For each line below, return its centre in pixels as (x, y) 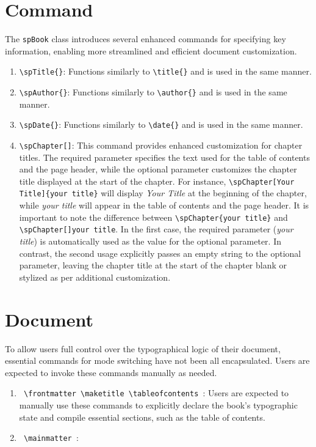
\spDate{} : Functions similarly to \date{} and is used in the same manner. (161, 124)
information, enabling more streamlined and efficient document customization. (151, 50)
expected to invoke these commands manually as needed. (111, 372)
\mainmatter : (51, 438)
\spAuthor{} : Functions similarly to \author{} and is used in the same (153, 92)
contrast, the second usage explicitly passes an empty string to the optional (160, 253)
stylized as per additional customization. (95, 277)
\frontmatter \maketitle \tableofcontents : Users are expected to (156, 393)
